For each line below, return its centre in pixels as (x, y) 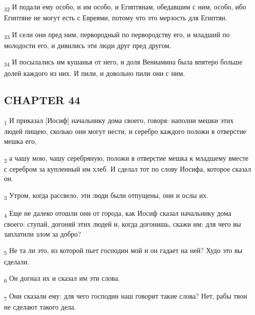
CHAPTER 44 (42, 99)
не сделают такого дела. (40, 307)
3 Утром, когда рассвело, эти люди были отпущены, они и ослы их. (106, 195)
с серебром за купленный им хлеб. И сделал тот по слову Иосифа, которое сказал (127, 168)
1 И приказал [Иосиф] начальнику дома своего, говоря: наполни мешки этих (119, 121)
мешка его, (20, 141)
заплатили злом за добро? (43, 233)
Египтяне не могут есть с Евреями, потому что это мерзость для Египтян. (116, 18)
